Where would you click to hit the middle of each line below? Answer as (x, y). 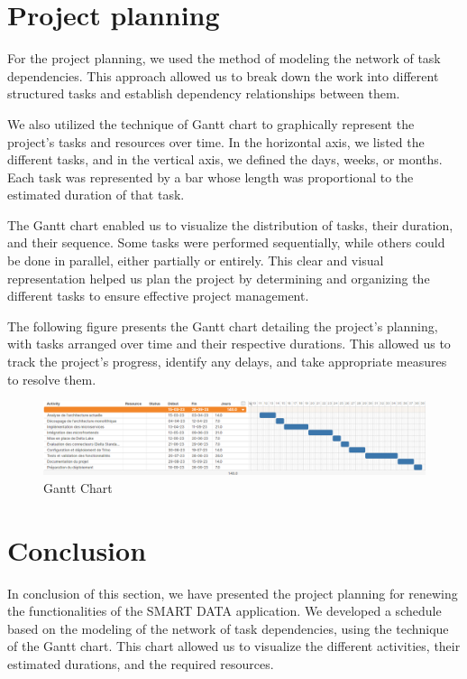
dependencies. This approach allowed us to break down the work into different (223, 75)
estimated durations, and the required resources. (141, 663)
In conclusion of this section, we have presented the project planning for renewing (233, 593)
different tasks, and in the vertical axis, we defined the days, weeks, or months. (225, 159)
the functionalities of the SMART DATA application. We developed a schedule (224, 611)
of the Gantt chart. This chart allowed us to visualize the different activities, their (234, 646)
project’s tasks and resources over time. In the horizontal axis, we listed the (216, 141)
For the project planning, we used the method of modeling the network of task (224, 58)
